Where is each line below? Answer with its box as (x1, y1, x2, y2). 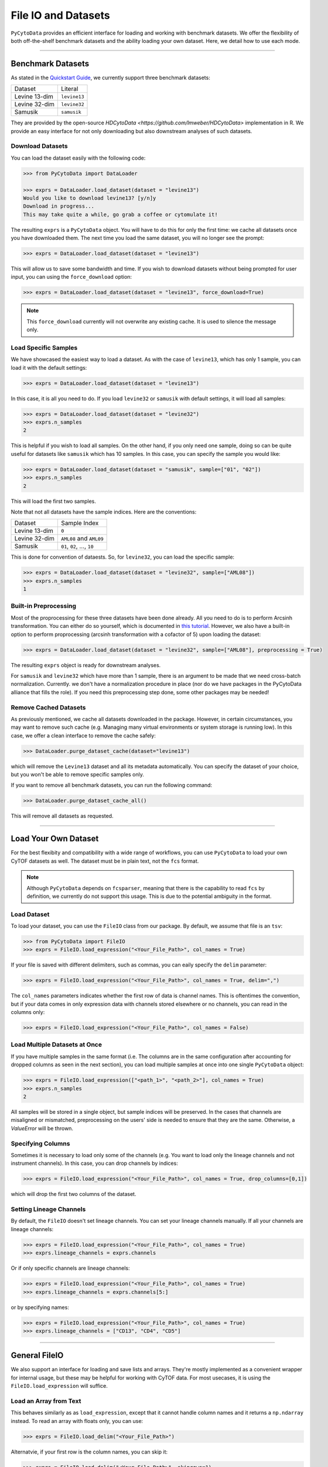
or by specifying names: (11, 1303, 70, 1311)
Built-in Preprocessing (11, 602, 76, 610)
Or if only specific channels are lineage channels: (11, 1265, 130, 1272)
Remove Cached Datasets (11, 703, 86, 711)
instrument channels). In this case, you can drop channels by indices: (11, 1160, 178, 1167)
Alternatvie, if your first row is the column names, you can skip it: (11, 1448, 168, 1455)
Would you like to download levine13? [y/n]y (23, 194, 156, 201)
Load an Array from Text (11, 1397, 81, 1405)
